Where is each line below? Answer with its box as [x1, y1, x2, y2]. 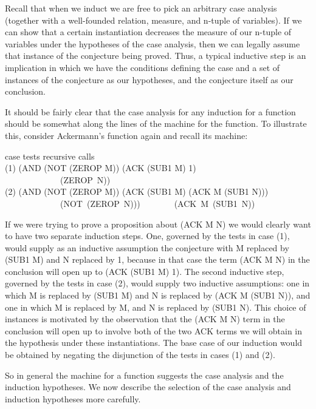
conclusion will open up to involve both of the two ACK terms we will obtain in [5, 324, 303, 337]
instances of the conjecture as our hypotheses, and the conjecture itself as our [5, 73, 294, 86]
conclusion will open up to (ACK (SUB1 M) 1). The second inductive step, [5, 265, 284, 277]
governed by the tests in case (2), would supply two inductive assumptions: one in [5, 277, 310, 289]
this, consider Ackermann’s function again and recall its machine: [5, 129, 248, 141]
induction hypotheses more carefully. [5, 392, 141, 405]
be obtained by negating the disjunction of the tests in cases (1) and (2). [5, 348, 275, 361]
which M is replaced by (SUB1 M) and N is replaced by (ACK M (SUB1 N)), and [5, 289, 311, 302]
